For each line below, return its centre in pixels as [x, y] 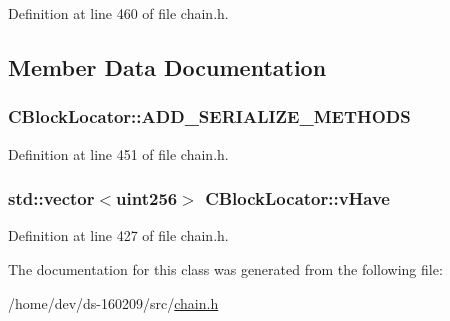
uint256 [147, 198]
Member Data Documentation [167, 66]
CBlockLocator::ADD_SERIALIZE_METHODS [209, 116]
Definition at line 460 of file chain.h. [118, 13]
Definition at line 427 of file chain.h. [118, 235]
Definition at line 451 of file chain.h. [118, 153]
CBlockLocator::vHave [297, 198]
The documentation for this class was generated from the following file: [225, 269]
